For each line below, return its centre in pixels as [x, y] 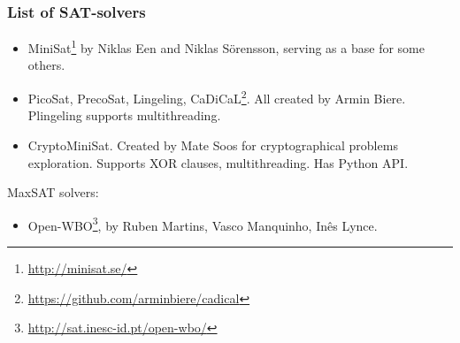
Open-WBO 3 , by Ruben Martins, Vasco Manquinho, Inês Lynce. [203, 224]
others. [46, 65]
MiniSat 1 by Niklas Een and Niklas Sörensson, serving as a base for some [226, 46]
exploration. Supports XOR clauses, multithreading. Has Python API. [218, 162]
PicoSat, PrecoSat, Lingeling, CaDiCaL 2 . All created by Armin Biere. [217, 97]
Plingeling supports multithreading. [124, 115]
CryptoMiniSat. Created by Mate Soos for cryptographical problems [213, 145]
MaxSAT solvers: [53, 192]
